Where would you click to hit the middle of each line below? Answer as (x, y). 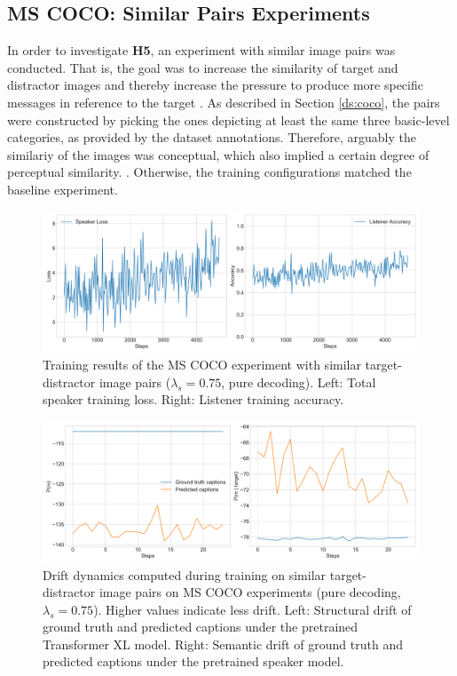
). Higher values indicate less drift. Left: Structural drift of (252, 609)
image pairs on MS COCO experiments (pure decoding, (250, 592)
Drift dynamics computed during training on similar (185, 574)
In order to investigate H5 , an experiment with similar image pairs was (201, 50)
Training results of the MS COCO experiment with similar (202, 365)
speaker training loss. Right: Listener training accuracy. (193, 399)
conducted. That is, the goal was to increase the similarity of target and (203, 67)
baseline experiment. (63, 189)
